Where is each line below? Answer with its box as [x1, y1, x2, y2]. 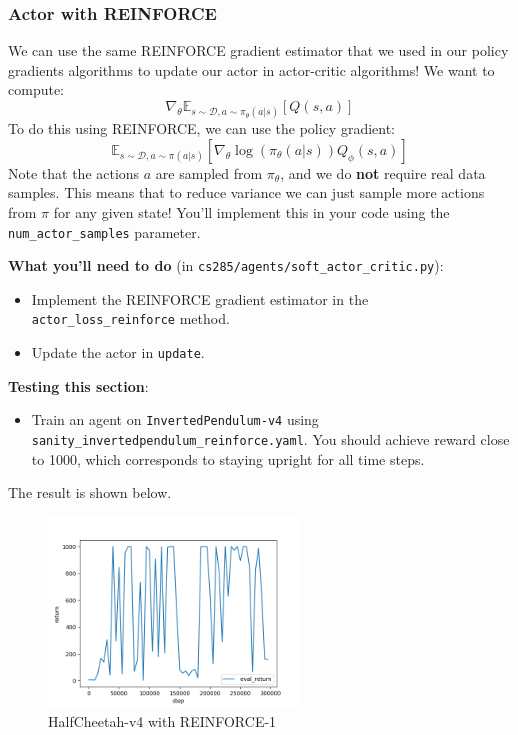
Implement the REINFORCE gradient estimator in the [31, 288, 369, 309]
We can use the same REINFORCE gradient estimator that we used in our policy [8, 40, 509, 61]
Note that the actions [8, 162, 140, 183]
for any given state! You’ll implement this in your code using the [53, 201, 450, 222]
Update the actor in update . [31, 342, 205, 363]
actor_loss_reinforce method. [31, 308, 230, 329]
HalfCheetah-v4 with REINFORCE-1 [48, 711, 277, 732]
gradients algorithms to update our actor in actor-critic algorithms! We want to [8, 59, 495, 80]
